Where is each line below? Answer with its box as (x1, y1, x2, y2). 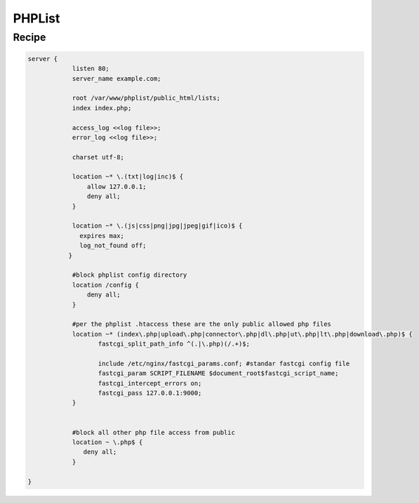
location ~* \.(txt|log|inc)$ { (72, 173, 184, 181)
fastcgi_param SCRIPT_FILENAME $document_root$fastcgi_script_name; (98, 370, 339, 377)
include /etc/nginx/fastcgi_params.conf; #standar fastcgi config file (98, 359, 350, 367)
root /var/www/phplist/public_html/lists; (72, 94, 220, 102)
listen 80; (72, 65, 110, 73)
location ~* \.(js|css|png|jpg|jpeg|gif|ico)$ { (72, 222, 243, 230)
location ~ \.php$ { (72, 438, 143, 446)
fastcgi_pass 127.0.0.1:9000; (98, 389, 202, 397)
